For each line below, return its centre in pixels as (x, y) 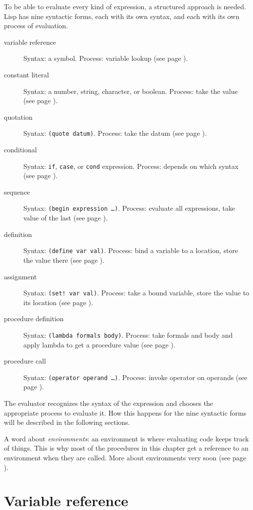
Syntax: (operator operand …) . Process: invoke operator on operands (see (136, 377)
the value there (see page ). (64, 260)
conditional (20, 149)
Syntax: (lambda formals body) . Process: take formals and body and (128, 335)
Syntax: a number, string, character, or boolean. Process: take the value (131, 91)
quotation (18, 117)
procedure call (25, 361)
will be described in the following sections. (67, 422)
